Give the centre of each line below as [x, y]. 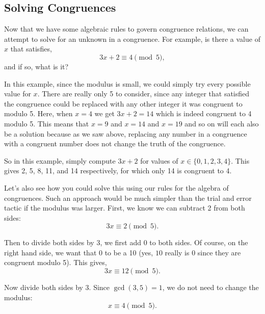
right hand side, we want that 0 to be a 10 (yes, [79, 252]
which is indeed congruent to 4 [204, 113]
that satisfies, [31, 49]
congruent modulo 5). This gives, [56, 262]
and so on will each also [222, 123]
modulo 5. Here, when [38, 113]
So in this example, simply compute [60, 160]
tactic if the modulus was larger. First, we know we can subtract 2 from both [125, 208]
